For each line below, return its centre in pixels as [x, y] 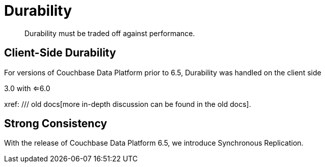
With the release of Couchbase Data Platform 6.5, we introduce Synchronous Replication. [154, 143]
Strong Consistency [56, 124]
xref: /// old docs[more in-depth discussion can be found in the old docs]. [128, 104]
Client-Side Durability [60, 53]
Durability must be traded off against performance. [110, 33]
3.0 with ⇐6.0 [27, 88]
